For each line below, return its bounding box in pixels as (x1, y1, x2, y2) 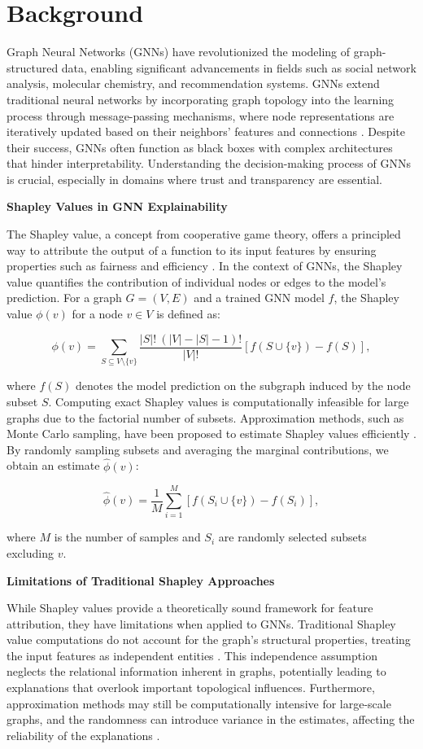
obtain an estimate (7, 457, 100, 474)
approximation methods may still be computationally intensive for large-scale (7, 694, 391, 712)
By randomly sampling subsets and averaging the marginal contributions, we (7, 440, 389, 458)
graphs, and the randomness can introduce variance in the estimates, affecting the (7, 711, 415, 728)
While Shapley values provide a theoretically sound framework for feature (7, 599, 373, 616)
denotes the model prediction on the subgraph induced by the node (76, 377, 411, 394)
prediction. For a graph (7, 289, 122, 306)
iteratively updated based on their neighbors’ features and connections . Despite (7, 123, 405, 140)
